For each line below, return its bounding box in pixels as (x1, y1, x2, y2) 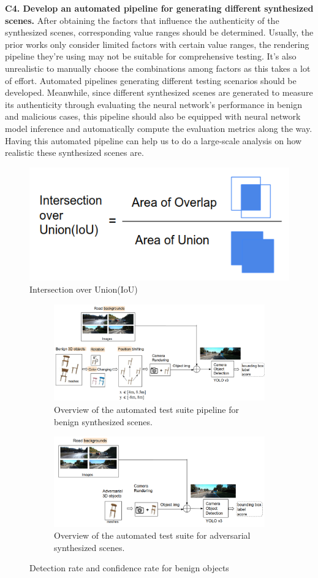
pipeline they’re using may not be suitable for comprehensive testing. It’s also (5, 50, 297, 63)
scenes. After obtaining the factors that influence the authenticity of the (5, 13, 279, 26)
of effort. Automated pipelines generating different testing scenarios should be (5, 74, 297, 87)
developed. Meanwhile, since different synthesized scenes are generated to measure (5, 86, 313, 99)
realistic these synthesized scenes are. (5, 146, 144, 159)
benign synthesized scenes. (54, 415, 153, 428)
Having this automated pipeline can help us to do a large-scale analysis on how (5, 134, 302, 147)
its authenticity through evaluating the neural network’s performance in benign (5, 98, 302, 110)
